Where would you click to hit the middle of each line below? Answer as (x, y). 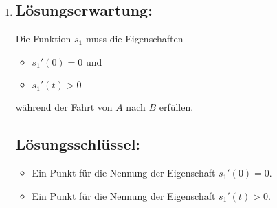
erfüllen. (176, 107)
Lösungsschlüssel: (78, 144)
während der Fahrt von (64, 107)
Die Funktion (43, 39)
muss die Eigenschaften (134, 39)
